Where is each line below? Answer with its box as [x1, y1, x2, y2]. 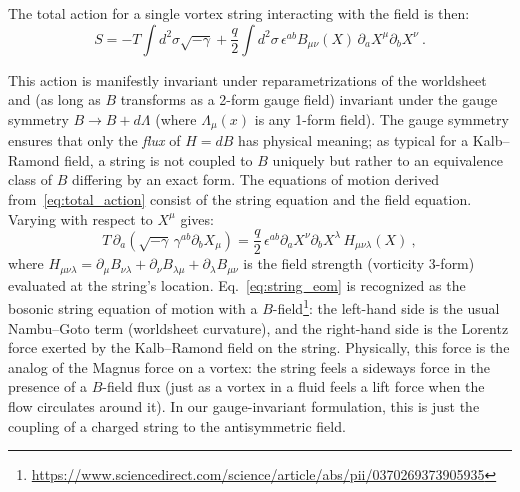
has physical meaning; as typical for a [238, 130, 469, 151]
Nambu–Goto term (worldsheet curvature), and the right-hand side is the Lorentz [8, 317, 509, 338]
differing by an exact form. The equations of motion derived [72, 169, 439, 190]
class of [8, 169, 53, 190]
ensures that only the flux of [8, 130, 181, 151]
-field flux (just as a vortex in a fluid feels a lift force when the [102, 376, 485, 397]
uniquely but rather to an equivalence [272, 149, 503, 170]
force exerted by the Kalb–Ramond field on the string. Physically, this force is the [8, 337, 510, 358]
